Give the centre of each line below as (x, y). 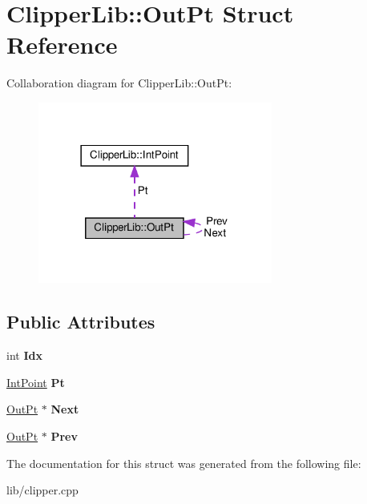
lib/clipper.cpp (42, 490)
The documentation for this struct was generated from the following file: (184, 463)
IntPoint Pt (36, 382)
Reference (62, 44)
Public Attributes (81, 322)
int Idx (24, 355)
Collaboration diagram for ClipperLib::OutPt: (119, 83)
